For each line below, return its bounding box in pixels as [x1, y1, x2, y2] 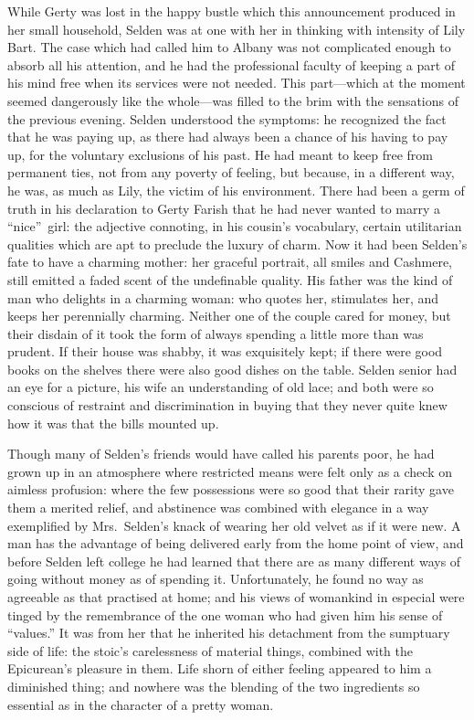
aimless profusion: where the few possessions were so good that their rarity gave [7, 480, 454, 499]
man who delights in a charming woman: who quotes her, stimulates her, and [7, 288, 439, 307]
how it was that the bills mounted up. [7, 413, 219, 432]
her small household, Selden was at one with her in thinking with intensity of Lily [7, 19, 466, 38]
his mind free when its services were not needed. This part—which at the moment [7, 73, 466, 92]
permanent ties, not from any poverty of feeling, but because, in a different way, [7, 163, 455, 182]
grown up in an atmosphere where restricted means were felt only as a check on [7, 461, 452, 481]
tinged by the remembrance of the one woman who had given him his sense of [7, 605, 443, 624]
